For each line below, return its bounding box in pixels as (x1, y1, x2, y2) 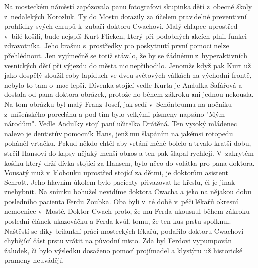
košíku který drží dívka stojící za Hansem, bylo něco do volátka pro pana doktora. (4, 157, 255, 168)
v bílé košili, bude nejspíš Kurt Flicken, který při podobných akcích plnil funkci (4, 30, 247, 41)
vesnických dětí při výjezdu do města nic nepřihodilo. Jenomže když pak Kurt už (4, 60, 251, 70)
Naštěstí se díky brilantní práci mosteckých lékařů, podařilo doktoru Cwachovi (4, 225, 244, 236)
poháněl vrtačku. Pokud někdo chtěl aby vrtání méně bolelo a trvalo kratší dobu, (4, 138, 251, 148)
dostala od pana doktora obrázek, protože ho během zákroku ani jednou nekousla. (4, 89, 254, 99)
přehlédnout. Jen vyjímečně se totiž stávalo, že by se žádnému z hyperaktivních (4, 50, 247, 60)
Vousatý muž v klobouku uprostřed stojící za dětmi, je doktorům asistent (4, 167, 228, 178)
